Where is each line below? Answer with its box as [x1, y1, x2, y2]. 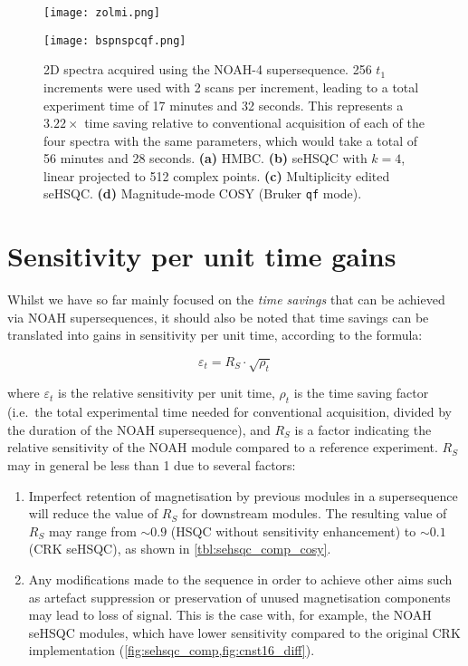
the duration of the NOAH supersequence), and [7, 420, 271, 439]
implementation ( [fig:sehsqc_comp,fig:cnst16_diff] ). [28, 641, 315, 660]
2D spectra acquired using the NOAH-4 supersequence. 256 [43, 60, 372, 79]
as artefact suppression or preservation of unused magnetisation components [28, 587, 451, 606]
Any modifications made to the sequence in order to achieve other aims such [28, 569, 453, 588]
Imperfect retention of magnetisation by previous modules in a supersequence [28, 486, 458, 505]
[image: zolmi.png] [43, 6, 160, 19]
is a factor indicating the [294, 420, 432, 439]
